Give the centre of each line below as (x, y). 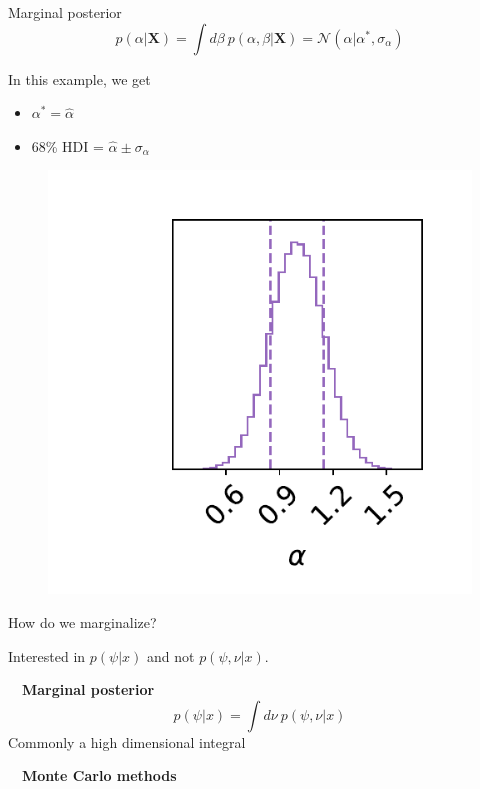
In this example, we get (79, 78)
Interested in (47, 655)
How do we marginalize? (82, 621)
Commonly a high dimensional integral (127, 741)
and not (171, 655)
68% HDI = (67, 145)
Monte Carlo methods (99, 775)
